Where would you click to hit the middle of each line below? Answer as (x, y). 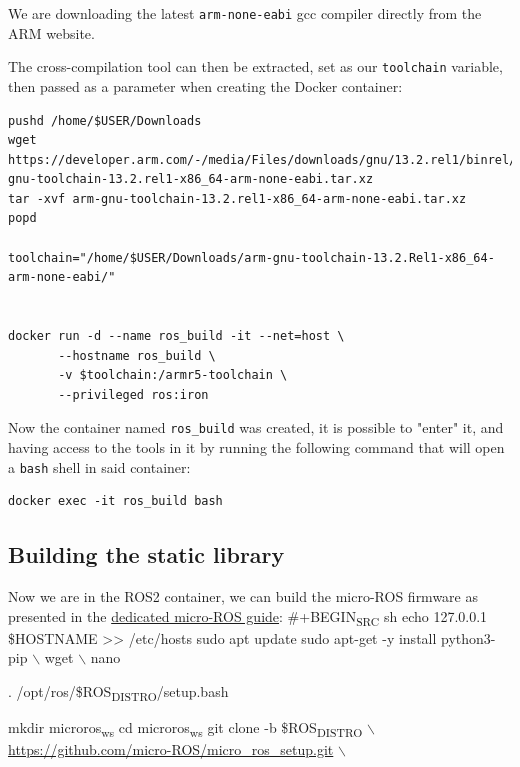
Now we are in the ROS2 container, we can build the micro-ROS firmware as (243, 596)
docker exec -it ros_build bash (115, 501)
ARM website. (51, 32)
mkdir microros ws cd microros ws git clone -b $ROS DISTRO (185, 728)
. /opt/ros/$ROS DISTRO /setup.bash (118, 692)
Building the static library (146, 554)
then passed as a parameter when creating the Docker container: (205, 85)
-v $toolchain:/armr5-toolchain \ (173, 375)
